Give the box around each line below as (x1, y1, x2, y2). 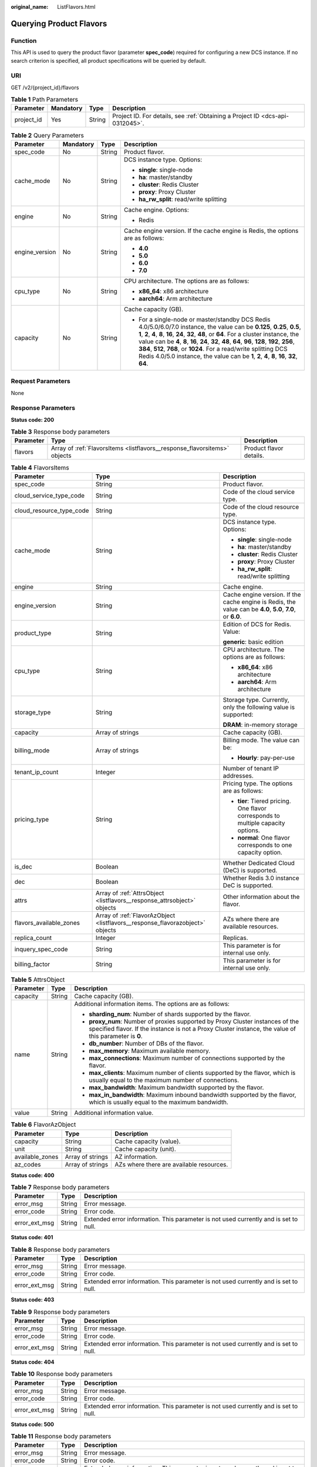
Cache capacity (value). (114, 1137, 181, 1145)
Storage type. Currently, (222, 695, 290, 704)
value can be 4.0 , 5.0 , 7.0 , (222, 605, 296, 613)
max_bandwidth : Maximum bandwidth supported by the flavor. (89, 1083, 264, 1091)
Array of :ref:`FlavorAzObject (95, 911, 176, 920)
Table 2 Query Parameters (11, 131, 85, 139)
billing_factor (14, 960, 50, 968)
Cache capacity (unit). (114, 1145, 176, 1153)
